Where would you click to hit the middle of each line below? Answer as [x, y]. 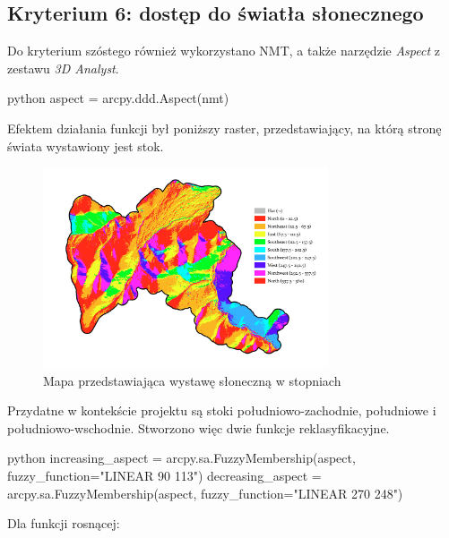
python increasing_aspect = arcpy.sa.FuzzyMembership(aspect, [181, 458]
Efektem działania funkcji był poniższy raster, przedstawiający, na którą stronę [224, 128]
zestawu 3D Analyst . [63, 68]
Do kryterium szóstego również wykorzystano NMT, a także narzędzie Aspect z [224, 51]
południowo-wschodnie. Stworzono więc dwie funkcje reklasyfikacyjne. [199, 427]
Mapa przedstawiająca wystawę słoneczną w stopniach [192, 380]
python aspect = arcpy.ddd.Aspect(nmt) [118, 98]
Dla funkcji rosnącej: [64, 523]
